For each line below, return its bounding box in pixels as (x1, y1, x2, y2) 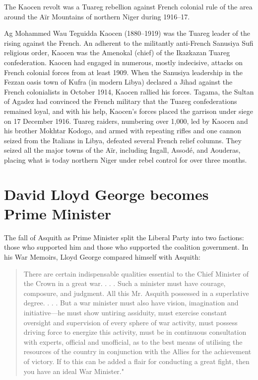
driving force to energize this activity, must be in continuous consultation (23, 327, 247, 337)
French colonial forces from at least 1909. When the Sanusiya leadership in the (4, 67, 243, 77)
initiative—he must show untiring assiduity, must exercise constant (23, 307, 227, 317)
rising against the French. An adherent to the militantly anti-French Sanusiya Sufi (4, 37, 254, 48)
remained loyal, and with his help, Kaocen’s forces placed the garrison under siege (4, 105, 253, 116)
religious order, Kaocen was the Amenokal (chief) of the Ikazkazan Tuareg (4, 47, 230, 58)
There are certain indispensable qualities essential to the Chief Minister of (23, 268, 249, 279)
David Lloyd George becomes (4, 184, 209, 204)
